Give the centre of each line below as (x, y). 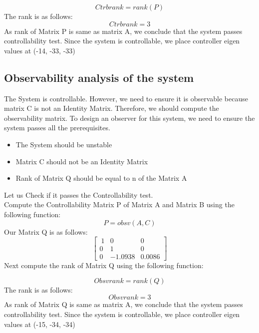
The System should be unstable (64, 144)
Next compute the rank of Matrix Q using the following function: (104, 265)
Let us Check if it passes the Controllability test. (79, 194)
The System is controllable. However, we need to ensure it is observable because (126, 98)
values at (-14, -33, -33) (40, 50)
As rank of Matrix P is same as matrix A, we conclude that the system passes (123, 31)
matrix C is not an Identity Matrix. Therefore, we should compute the (112, 108)
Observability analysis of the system (99, 77)
